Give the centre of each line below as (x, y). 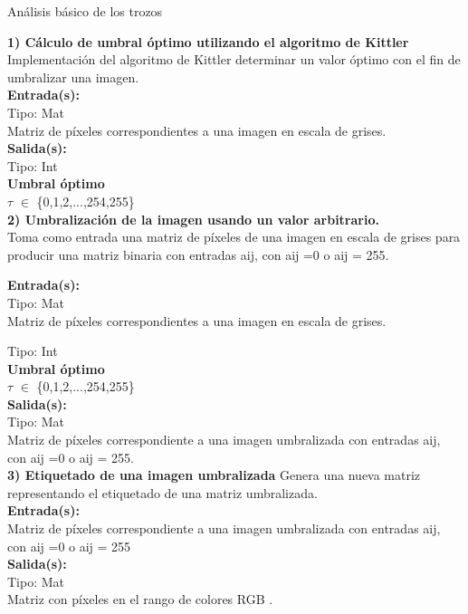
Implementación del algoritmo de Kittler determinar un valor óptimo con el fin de (234, 59)
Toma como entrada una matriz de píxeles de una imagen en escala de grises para (234, 237)
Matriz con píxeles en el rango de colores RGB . (140, 599)
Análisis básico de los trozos (85, 11)
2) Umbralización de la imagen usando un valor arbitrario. (193, 219)
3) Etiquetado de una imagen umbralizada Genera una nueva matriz (214, 475)
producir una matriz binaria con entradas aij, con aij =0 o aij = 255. (198, 254)
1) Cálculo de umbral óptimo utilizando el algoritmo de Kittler (208, 41)
